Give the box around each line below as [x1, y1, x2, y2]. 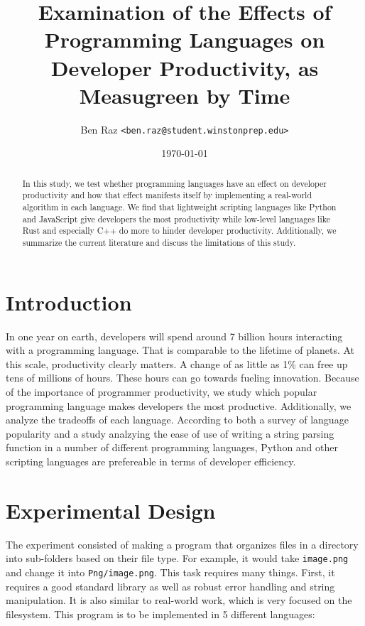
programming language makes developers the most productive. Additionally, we [6, 398, 352, 413]
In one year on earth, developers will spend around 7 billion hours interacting [6, 328, 343, 343]
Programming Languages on [44, 25, 325, 54]
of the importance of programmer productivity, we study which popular [6, 384, 317, 399]
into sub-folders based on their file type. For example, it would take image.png [6, 551, 349, 566]
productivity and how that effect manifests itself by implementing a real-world [22, 189, 312, 201]
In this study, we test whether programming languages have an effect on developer [22, 177, 327, 189]
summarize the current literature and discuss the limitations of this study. [22, 237, 296, 249]
